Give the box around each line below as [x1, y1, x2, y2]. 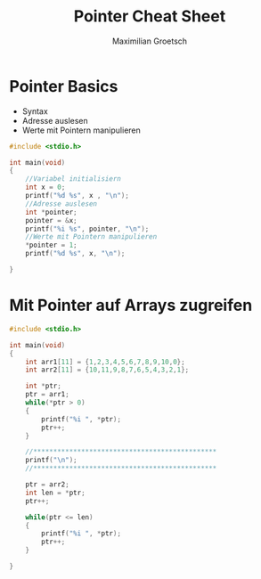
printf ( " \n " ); [25, 456, 77, 465]
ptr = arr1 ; [25, 390, 69, 399]
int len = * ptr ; [25, 488, 86, 497]
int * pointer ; [25, 208, 77, 216]
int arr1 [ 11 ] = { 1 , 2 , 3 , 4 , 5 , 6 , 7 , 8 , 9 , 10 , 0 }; [25, 357, 185, 366]
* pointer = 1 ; [25, 241, 77, 250]
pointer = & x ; [25, 216, 77, 224]
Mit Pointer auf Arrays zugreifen [9, 296, 253, 315]
